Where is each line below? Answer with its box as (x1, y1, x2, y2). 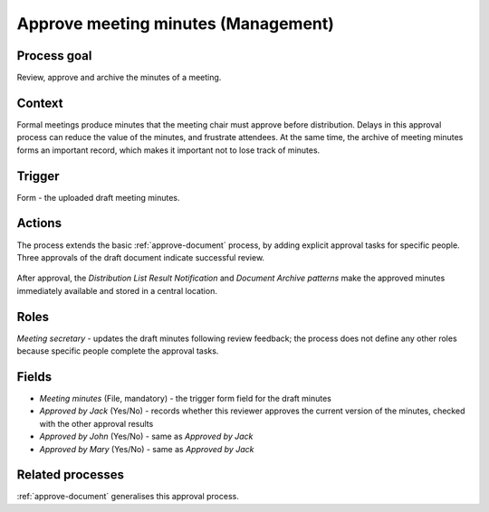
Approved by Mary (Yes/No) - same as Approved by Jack (39, 443, 254, 454)
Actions (16, 215, 62, 231)
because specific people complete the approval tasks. (16, 346, 219, 356)
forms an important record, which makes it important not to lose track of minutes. (16, 145, 321, 156)
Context (16, 95, 63, 110)
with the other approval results (39, 418, 154, 429)
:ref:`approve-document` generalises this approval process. (16, 491, 239, 502)
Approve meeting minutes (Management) (16, 14, 335, 33)
